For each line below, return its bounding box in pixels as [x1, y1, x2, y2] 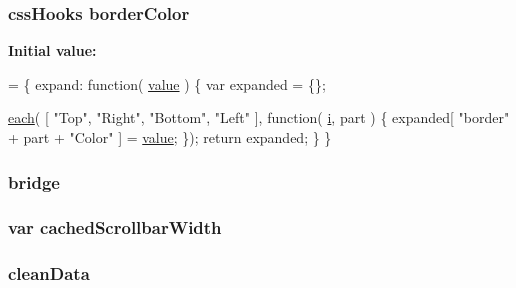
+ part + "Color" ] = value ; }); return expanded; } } [8, 127, 332, 147]
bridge [8, 169, 60, 194]
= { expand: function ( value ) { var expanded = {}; [8, 73, 326, 94]
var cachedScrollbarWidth [8, 215, 222, 240]
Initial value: [8, 40, 97, 61]
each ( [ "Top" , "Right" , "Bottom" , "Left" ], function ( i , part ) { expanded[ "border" [8, 107, 510, 128]
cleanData [8, 261, 90, 286]
